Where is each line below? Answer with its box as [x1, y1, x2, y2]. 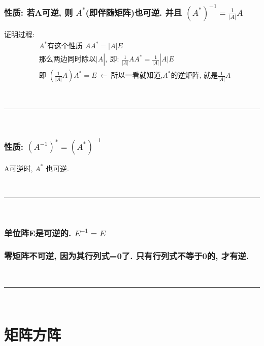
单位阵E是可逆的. [4, 226, 72, 239]
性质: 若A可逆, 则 [4, 6, 73, 18]
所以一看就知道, [111, 72, 163, 80]
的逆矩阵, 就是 [171, 72, 218, 80]
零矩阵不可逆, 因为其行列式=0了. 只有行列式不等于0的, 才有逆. [4, 249, 249, 262]
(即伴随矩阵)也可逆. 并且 [85, 6, 182, 18]
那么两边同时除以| [39, 56, 98, 64]
